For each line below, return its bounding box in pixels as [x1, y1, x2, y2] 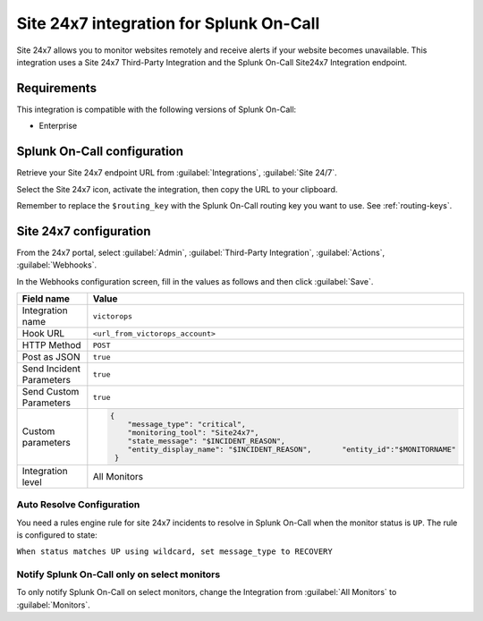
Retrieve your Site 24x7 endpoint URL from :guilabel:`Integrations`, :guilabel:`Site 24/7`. [16, 167, 337, 178]
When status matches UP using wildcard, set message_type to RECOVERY [16, 547, 333, 557]
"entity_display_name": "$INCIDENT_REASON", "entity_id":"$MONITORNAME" [127, 444, 456, 454]
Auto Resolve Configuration [16, 498, 140, 511]
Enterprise [38, 121, 78, 132]
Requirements [16, 81, 97, 96]
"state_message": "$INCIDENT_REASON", [127, 436, 286, 446]
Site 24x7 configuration [16, 224, 151, 239]
